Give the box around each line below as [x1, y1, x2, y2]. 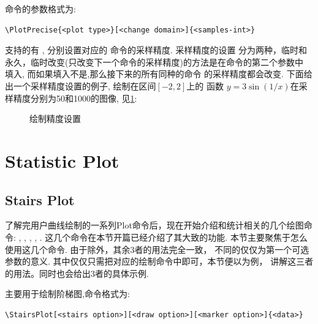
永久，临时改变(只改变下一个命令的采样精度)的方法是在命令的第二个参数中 [5, 55, 303, 68]
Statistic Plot [5, 148, 119, 173]
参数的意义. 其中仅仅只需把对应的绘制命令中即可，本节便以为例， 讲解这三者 [5, 255, 314, 268]
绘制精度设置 [29, 112, 81, 125]
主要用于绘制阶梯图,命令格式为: [5, 287, 130, 300]
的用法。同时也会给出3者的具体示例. [5, 266, 149, 279]
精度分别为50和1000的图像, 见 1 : [13, 91, 137, 104]
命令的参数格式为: [5, 2, 76, 15]
